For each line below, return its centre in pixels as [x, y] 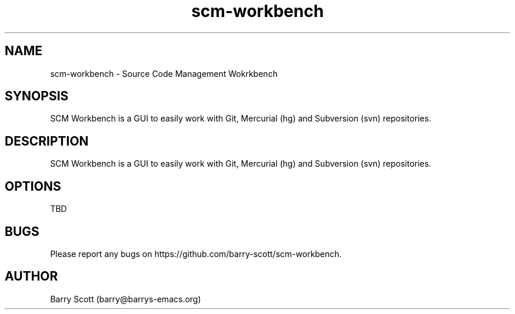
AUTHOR [31, 276]
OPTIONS [33, 186]
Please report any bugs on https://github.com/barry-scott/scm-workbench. [196, 254]
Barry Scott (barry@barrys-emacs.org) [126, 299]
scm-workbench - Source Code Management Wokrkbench [164, 73]
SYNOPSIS [37, 96]
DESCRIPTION [47, 141]
